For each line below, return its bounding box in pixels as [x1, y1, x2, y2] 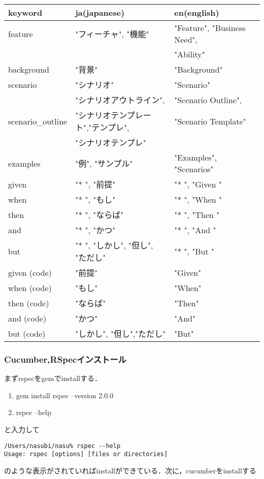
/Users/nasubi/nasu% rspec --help [4, 442, 121, 450]
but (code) [8, 327, 46, 339]
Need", [174, 34, 197, 45]
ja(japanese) [75, 7, 125, 18]
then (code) [8, 297, 49, 309]
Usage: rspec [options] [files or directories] [4, 451, 168, 458]
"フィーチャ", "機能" [75, 28, 149, 40]
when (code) [8, 281, 52, 294]
